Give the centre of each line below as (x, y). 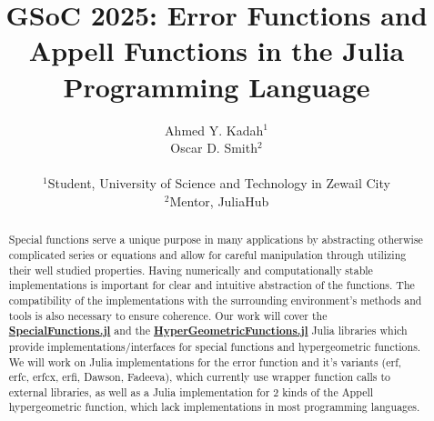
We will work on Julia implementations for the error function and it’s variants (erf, (205, 361)
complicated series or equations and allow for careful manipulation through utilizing (207, 254)
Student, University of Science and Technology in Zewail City (219, 183)
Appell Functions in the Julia (217, 50)
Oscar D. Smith (214, 148)
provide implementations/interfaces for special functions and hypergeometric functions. (215, 346)
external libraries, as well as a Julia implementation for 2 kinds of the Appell (191, 391)
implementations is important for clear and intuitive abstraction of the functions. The (212, 285)
